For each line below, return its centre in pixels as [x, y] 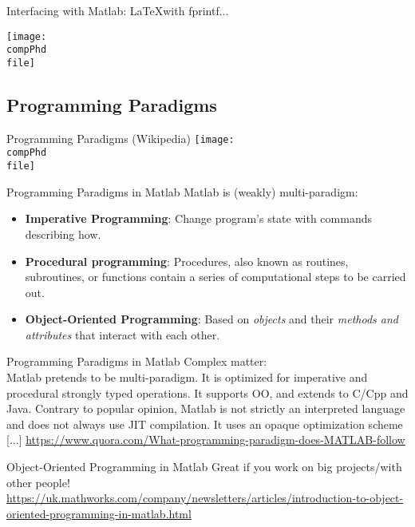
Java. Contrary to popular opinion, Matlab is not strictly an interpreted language [206, 408]
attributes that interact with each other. [123, 334]
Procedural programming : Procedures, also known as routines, [187, 261]
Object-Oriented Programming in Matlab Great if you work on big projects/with [204, 467]
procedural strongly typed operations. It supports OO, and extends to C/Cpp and [207, 392]
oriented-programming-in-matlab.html [99, 513]
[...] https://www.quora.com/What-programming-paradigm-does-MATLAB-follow [206, 440]
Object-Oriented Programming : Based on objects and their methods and [211, 319]
